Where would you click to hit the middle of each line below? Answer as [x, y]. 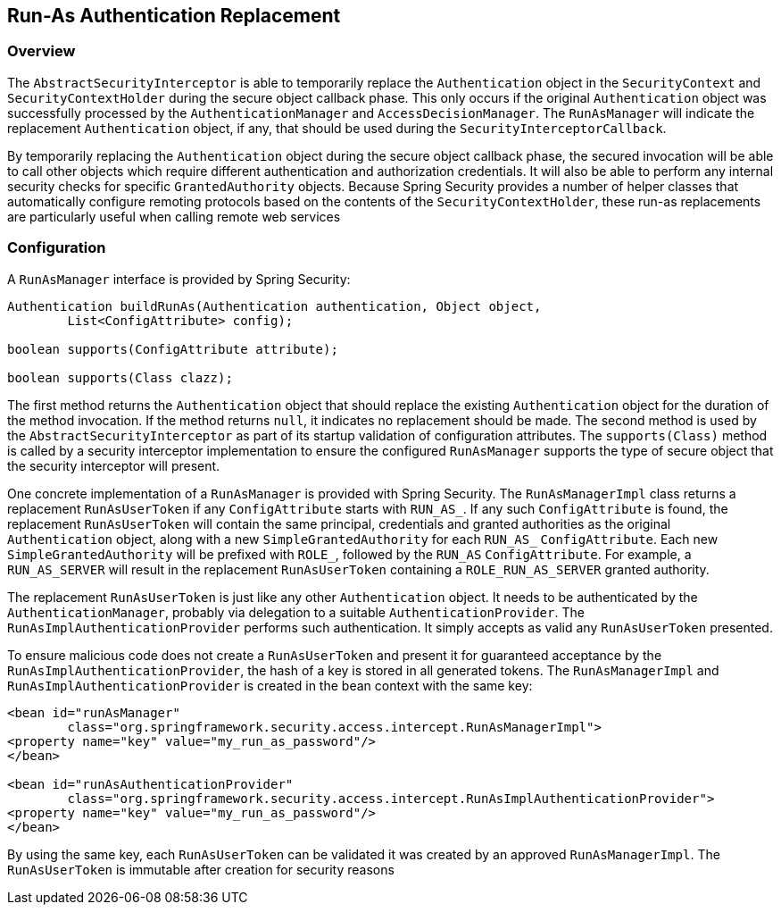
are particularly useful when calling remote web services [174, 216]
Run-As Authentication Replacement [174, 16]
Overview [42, 51]
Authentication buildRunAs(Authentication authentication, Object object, [274, 306]
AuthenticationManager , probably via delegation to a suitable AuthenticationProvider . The [296, 612]
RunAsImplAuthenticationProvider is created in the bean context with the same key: [270, 685]
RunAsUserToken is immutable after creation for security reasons [201, 869]
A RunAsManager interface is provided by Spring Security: [179, 279]
